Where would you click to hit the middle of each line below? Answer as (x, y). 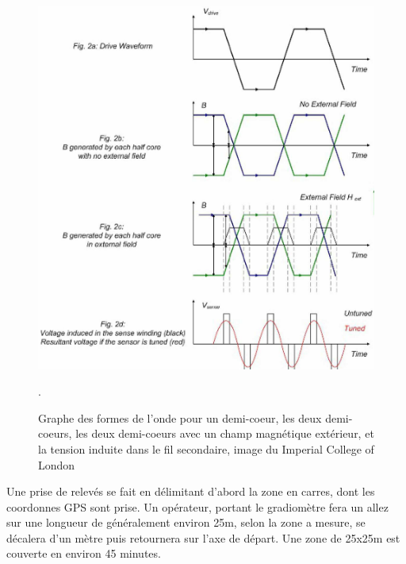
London (57, 464)
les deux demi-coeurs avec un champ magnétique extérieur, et (225, 433)
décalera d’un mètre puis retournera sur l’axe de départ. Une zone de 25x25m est (203, 537)
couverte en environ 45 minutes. (84, 553)
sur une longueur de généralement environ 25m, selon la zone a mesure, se (186, 522)
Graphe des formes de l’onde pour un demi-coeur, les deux (180, 417)
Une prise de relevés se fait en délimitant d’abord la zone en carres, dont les (191, 491)
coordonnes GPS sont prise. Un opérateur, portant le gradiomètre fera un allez (197, 506)
